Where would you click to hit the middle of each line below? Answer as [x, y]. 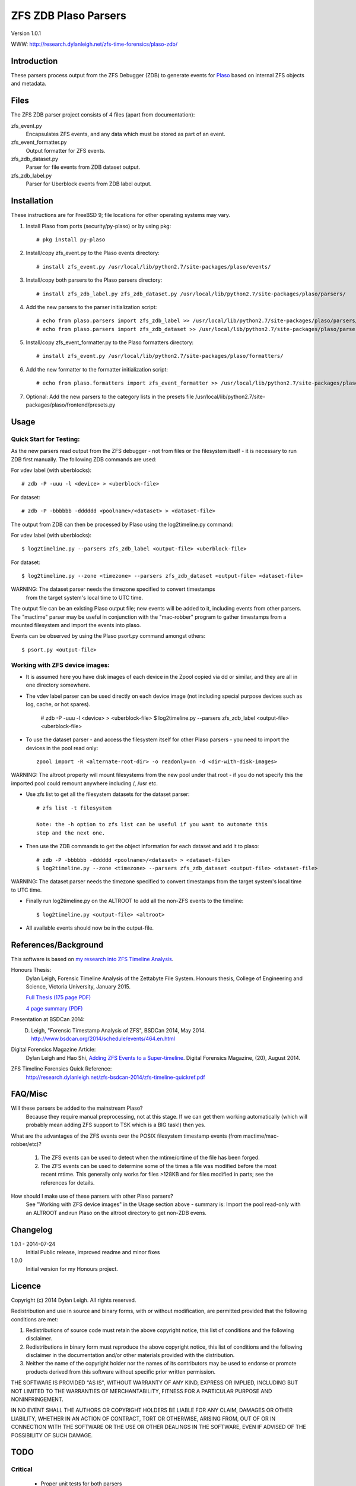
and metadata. [29, 84]
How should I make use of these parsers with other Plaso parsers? [92, 1196]
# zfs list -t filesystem [74, 808]
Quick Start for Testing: [45, 439]
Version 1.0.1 [26, 33]
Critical [22, 1469]
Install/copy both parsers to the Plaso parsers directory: [94, 280]
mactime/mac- [261, 1136]
